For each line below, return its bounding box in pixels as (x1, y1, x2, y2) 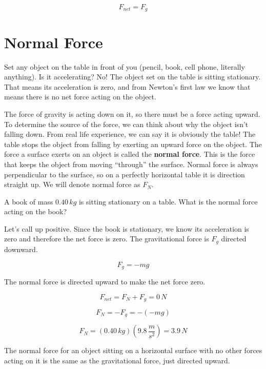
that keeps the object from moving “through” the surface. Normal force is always (4, 158, 258, 169)
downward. (4, 243, 38, 254)
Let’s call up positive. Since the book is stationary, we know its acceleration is (4, 223, 249, 234)
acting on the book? (4, 206, 67, 217)
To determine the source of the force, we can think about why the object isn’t (4, 118, 249, 129)
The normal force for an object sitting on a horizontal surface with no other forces (4, 345, 262, 356)
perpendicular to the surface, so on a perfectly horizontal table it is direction (4, 169, 245, 179)
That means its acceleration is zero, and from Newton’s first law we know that (4, 81, 251, 92)
